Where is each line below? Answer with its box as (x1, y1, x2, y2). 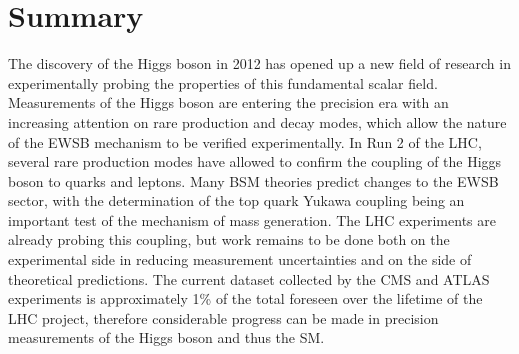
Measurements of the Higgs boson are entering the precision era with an (8, 92, 449, 113)
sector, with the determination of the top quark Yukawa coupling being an (8, 190, 465, 211)
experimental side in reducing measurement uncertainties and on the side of (8, 249, 472, 270)
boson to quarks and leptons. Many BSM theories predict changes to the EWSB (8, 170, 499, 191)
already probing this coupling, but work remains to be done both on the (8, 229, 450, 250)
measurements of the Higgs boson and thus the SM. (8, 327, 325, 348)
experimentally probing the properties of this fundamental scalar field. (8, 72, 438, 93)
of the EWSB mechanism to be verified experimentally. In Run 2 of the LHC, (8, 131, 482, 152)
